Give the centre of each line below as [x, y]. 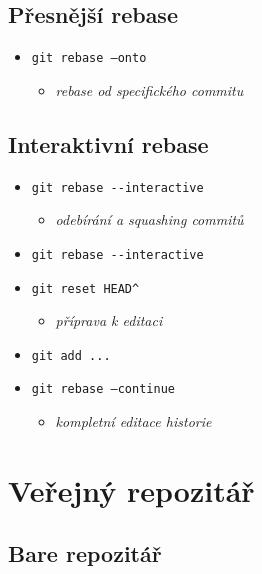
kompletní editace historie [133, 421]
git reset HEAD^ [85, 288]
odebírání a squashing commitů [149, 219]
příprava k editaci [109, 320]
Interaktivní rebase [108, 143]
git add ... [71, 355]
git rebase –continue [103, 389]
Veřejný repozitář [131, 489]
